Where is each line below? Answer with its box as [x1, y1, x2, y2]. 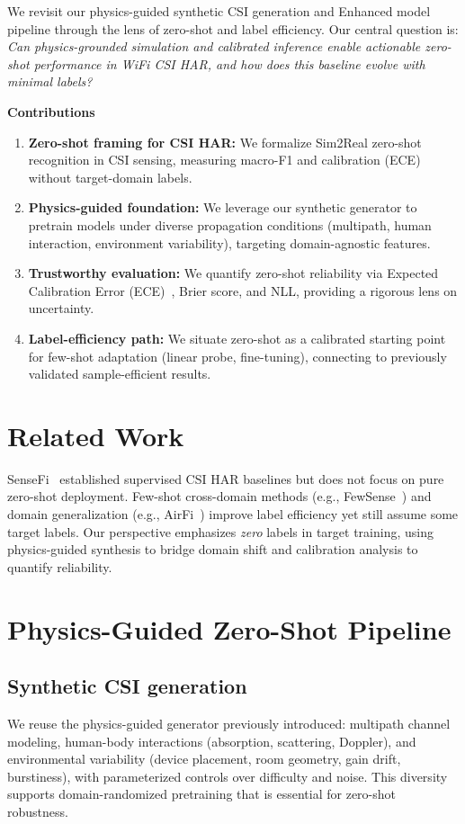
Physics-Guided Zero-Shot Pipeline [7, 610, 452, 647]
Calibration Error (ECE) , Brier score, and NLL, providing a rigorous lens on [28, 281, 458, 300]
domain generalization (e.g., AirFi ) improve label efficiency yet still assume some [7, 505, 459, 523]
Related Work [7, 416, 184, 453]
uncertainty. [28, 299, 94, 318]
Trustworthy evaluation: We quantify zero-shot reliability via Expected [28, 264, 439, 282]
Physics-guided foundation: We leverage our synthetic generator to [28, 198, 417, 217]
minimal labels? [7, 72, 93, 91]
